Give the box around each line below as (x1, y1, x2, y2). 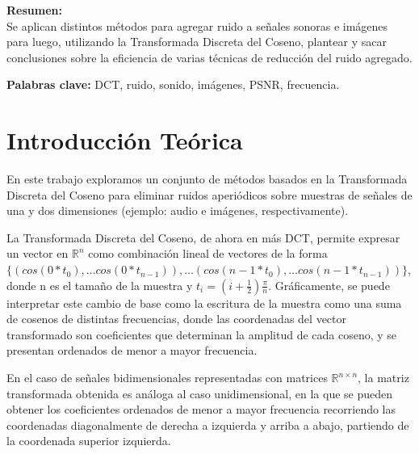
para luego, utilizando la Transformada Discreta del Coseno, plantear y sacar (6, 33, 387, 50)
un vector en (6, 245, 69, 262)
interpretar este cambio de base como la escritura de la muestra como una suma (6, 294, 402, 311)
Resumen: (6, 2, 62, 18)
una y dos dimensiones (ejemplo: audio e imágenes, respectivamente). (6, 202, 349, 219)
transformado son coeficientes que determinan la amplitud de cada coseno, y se (6, 326, 397, 343)
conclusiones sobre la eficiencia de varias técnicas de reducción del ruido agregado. (6, 48, 413, 65)
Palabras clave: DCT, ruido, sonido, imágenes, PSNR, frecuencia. (6, 76, 340, 93)
